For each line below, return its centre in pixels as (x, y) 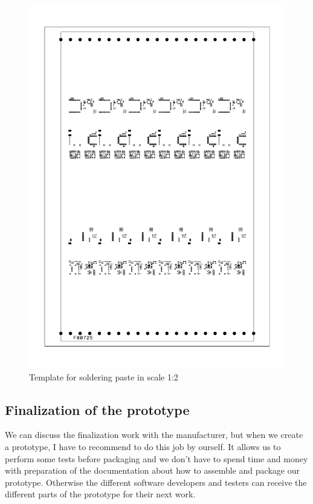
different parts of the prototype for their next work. (100, 494)
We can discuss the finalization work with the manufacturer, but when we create (154, 435)
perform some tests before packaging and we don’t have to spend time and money (156, 458)
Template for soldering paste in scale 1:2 (104, 376)
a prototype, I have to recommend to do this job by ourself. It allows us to (143, 446)
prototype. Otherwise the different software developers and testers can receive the (156, 482)
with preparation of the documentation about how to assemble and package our (152, 470)
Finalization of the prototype (97, 409)
